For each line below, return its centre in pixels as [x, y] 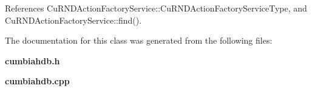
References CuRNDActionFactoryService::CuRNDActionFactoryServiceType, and [156, 8]
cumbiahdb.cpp [37, 81]
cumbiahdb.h [32, 60]
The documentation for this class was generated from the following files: [139, 40]
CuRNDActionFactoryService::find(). [73, 20]
